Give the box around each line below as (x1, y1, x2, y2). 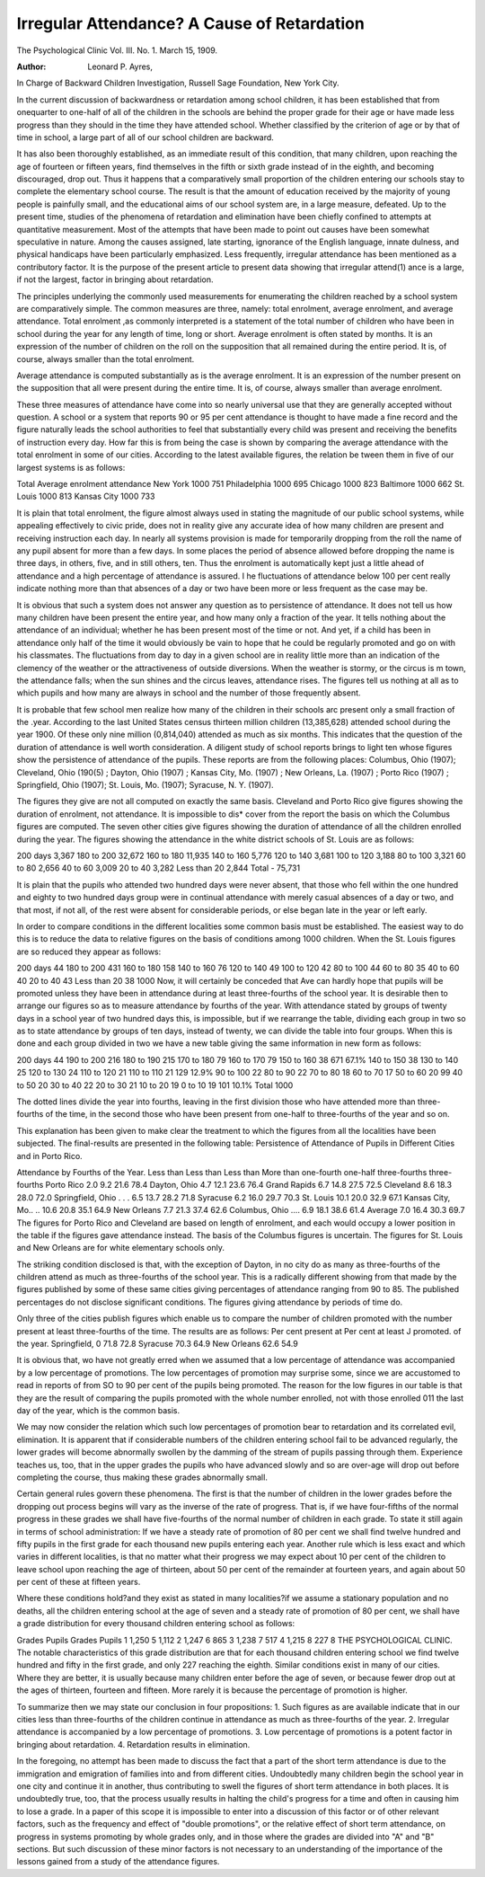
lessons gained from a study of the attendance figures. (16, 1856, 220, 1867)
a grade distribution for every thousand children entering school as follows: (16, 1618, 295, 1629)
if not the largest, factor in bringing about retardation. (16, 274, 214, 285)
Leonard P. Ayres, (87, 61, 153, 72)
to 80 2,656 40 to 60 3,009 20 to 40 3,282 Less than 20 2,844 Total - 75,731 (16, 863, 301, 873)
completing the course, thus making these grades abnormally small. (16, 1472, 269, 1483)
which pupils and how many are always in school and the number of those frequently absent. (16, 687, 361, 698)
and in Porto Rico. (16, 1150, 83, 1161)
